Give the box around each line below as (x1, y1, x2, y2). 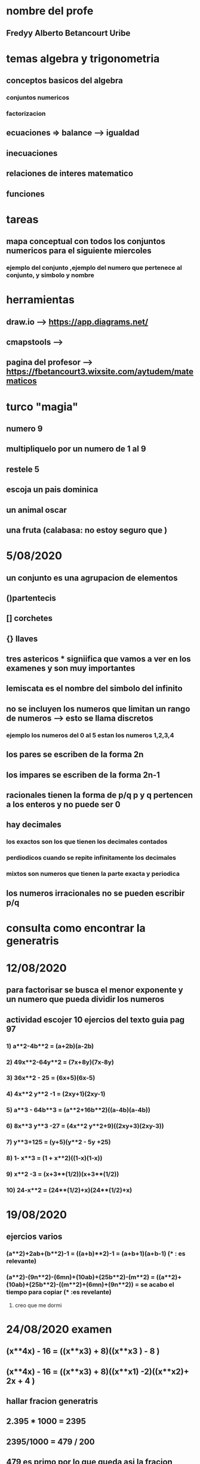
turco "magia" (6, 400, 79, 413)
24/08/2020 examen (6, 1322, 112, 1336)
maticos (6, 376, 37, 386)
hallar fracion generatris (6, 1396, 99, 1407)
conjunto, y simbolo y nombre (6, 271, 94, 279)
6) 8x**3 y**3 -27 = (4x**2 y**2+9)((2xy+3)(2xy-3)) (6, 1122, 164, 1130)
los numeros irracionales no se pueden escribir (6, 888, 185, 898)
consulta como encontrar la (6, 921, 146, 935)
